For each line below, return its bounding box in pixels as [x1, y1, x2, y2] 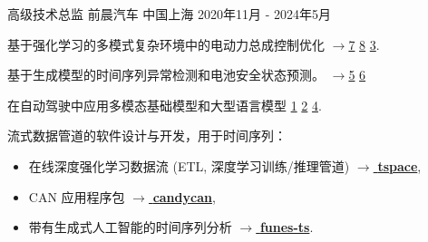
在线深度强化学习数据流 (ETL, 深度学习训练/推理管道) [28, 156, 350, 175]
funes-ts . [259, 218, 314, 237]
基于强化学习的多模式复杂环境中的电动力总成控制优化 [7, 34, 325, 53]
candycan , [152, 187, 216, 206]
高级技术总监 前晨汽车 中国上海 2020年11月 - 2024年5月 [7, 5, 332, 23]
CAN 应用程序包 [28, 187, 125, 206]
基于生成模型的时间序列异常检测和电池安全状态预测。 [7, 65, 325, 84]
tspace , [377, 156, 422, 175]
